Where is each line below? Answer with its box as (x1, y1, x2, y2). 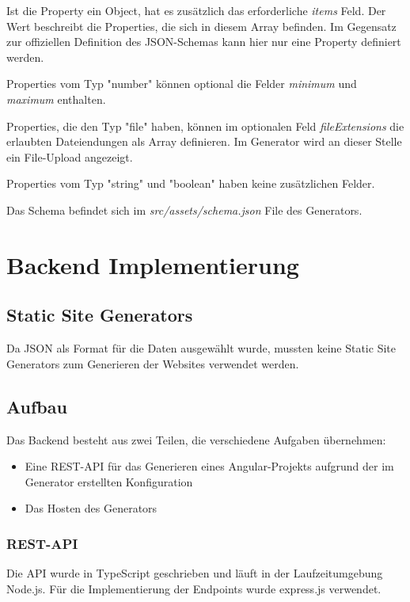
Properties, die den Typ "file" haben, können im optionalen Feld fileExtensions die (6, 117, 404, 134)
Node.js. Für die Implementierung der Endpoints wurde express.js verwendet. (6, 580, 382, 596)
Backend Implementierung (6, 248, 299, 280)
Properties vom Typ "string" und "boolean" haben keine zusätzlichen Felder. (6, 175, 375, 192)
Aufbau (6, 394, 67, 418)
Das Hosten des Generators (25, 500, 158, 516)
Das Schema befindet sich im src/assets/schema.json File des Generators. (6, 201, 363, 218)
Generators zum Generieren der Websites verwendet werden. (6, 355, 299, 371)
